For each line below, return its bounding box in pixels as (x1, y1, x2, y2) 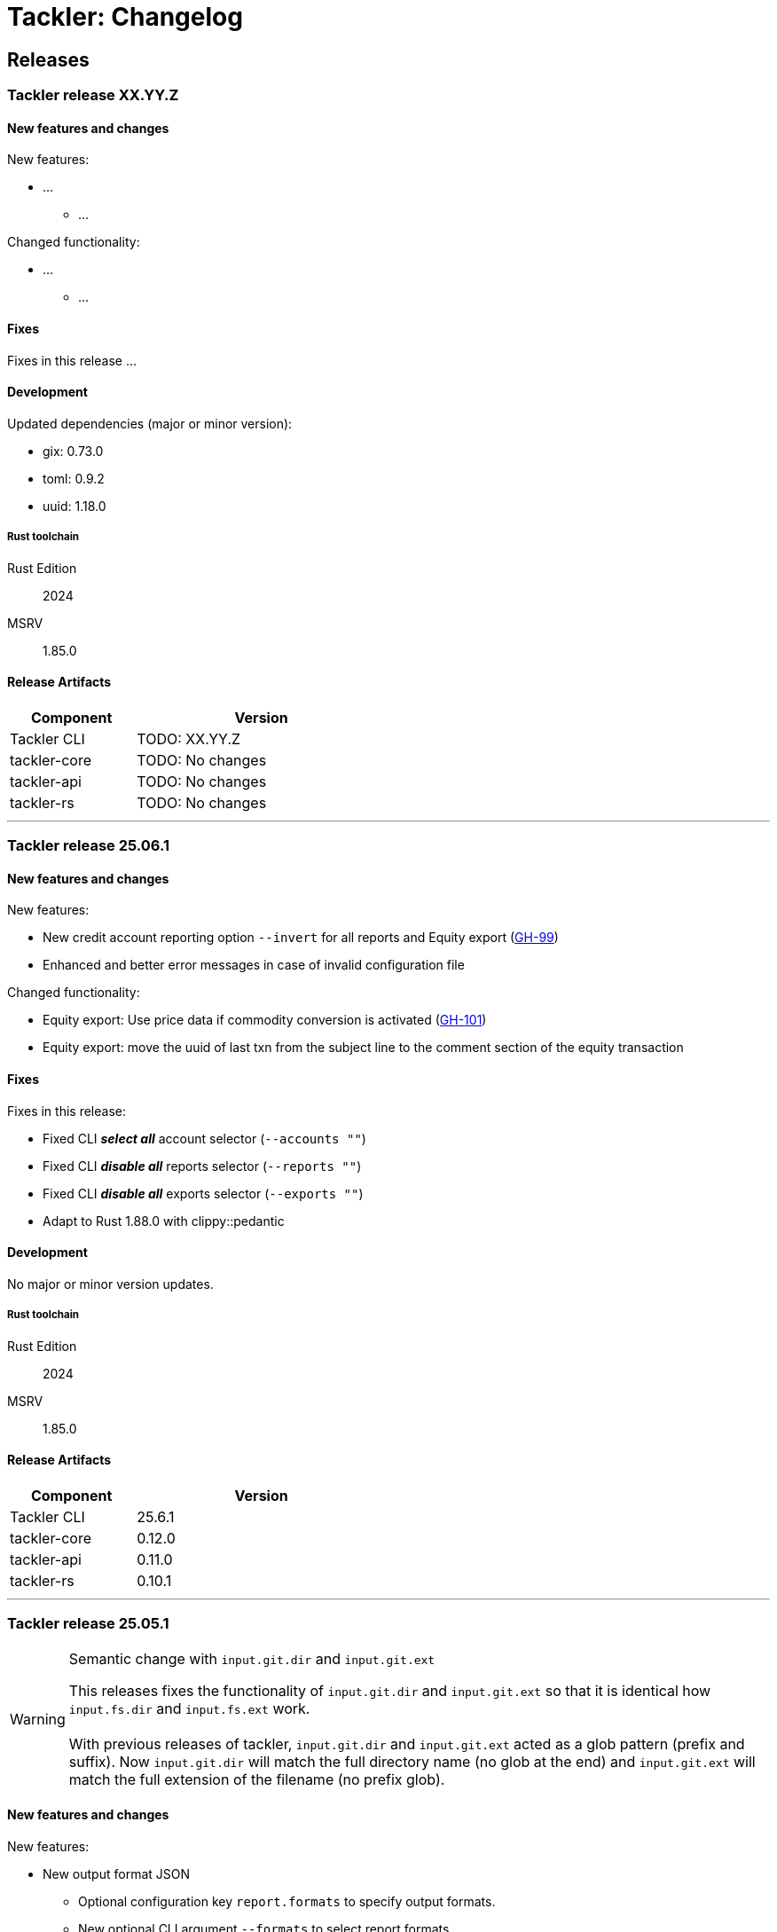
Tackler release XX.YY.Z (7, 86, 179, 105)
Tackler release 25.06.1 (7, 836, 169, 855)
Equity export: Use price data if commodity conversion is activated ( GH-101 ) (43, 1012, 487, 1028)
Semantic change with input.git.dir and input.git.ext (68, 1649, 436, 1668)
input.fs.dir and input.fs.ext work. (68, 1699, 310, 1717)
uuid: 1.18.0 (43, 498, 106, 514)
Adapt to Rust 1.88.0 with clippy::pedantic (43, 1213, 285, 1229)
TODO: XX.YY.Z (137, 729, 241, 748)
